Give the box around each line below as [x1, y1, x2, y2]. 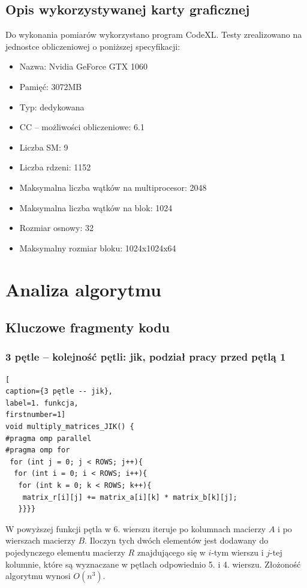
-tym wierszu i [211, 546, 264, 559]
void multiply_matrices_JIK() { [5, 422, 134, 431]
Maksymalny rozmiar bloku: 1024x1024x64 [19, 241, 176, 254]
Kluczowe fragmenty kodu [5, 318, 170, 337]
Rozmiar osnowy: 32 [19, 221, 94, 234]
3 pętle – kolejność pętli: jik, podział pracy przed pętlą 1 [5, 349, 286, 364]
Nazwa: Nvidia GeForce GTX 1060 [19, 60, 148, 73]
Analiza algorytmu [5, 277, 161, 301]
